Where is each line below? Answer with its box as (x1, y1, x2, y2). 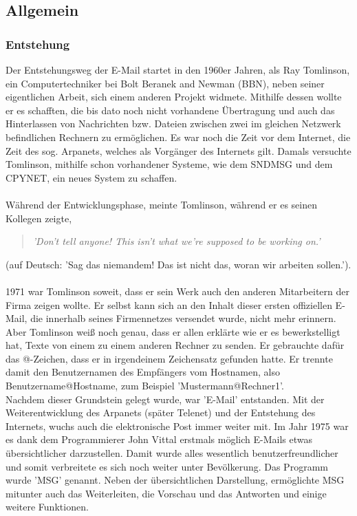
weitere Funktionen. (6, 499, 89, 514)
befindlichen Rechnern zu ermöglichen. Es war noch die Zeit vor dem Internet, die (6, 129, 351, 144)
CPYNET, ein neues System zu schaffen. (6, 170, 177, 184)
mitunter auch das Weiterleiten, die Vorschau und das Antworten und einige (6, 486, 327, 500)
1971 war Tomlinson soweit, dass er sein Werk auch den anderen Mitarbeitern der (6, 283, 349, 298)
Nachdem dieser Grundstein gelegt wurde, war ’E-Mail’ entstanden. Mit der (6, 391, 325, 406)
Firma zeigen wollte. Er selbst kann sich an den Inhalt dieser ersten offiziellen (6, 297, 332, 312)
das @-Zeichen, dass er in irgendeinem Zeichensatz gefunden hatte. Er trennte (6, 351, 333, 365)
